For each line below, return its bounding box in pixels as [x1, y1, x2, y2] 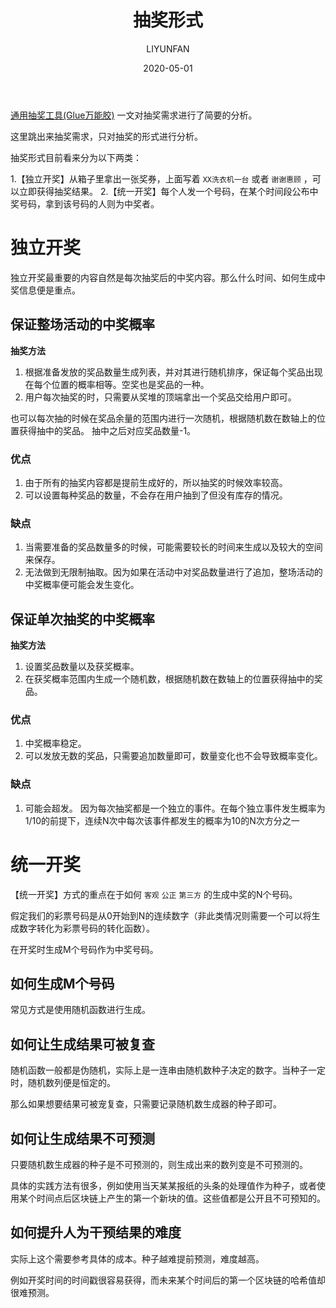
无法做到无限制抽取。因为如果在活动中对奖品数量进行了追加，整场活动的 [24, 566, 323, 578]
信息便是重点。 [18, 284, 81, 296]
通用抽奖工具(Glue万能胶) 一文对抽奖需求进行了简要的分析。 [10, 109, 258, 121]
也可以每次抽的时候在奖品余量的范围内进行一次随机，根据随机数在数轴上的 [10, 412, 317, 424]
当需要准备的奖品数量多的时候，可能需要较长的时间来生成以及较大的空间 [24, 541, 323, 553]
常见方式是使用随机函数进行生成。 [10, 1004, 151, 1016]
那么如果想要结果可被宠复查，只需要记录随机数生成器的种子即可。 [10, 1098, 282, 1110]
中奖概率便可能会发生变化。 [24, 579, 140, 591]
